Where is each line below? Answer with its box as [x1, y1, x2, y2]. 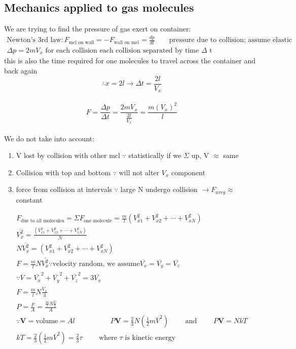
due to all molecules [21, 218, 64, 223]
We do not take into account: [4, 133, 95, 143]
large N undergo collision [120, 184, 198, 195]
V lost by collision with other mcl [16, 150, 120, 161]
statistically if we [128, 150, 181, 161]
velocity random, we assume [52, 260, 140, 268]
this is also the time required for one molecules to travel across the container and [4, 55, 256, 66]
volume [35, 318, 58, 325]
